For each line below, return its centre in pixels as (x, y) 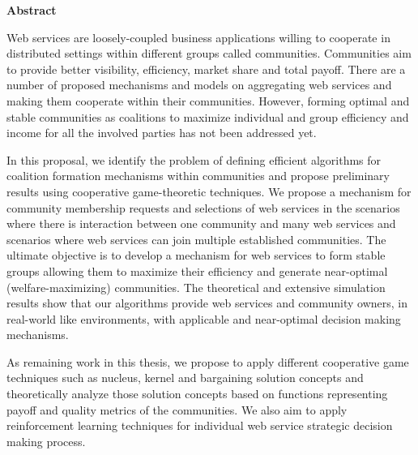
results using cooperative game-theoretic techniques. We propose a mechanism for (209, 191)
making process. (46, 441)
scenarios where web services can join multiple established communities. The (196, 239)
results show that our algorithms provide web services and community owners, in (207, 303)
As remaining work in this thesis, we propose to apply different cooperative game (208, 361)
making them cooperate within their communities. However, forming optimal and (208, 100)
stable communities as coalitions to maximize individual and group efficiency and (208, 116)
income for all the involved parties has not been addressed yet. (162, 133)
